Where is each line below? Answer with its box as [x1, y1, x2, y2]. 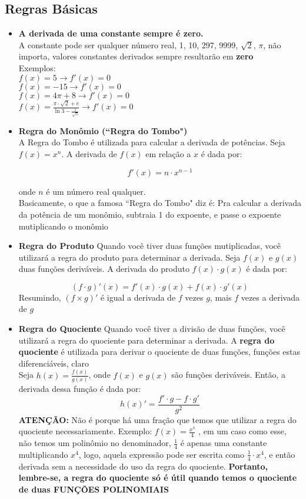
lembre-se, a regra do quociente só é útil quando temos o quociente [18, 471, 297, 484]
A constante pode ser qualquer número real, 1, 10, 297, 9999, [18, 38, 238, 51]
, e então [264, 448, 295, 460]
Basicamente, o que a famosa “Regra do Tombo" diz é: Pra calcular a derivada [18, 197, 301, 209]
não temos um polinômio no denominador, [18, 437, 171, 449]
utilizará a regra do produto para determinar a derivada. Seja [18, 251, 241, 263]
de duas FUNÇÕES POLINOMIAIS [18, 483, 169, 495]
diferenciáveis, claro [18, 357, 89, 369]
